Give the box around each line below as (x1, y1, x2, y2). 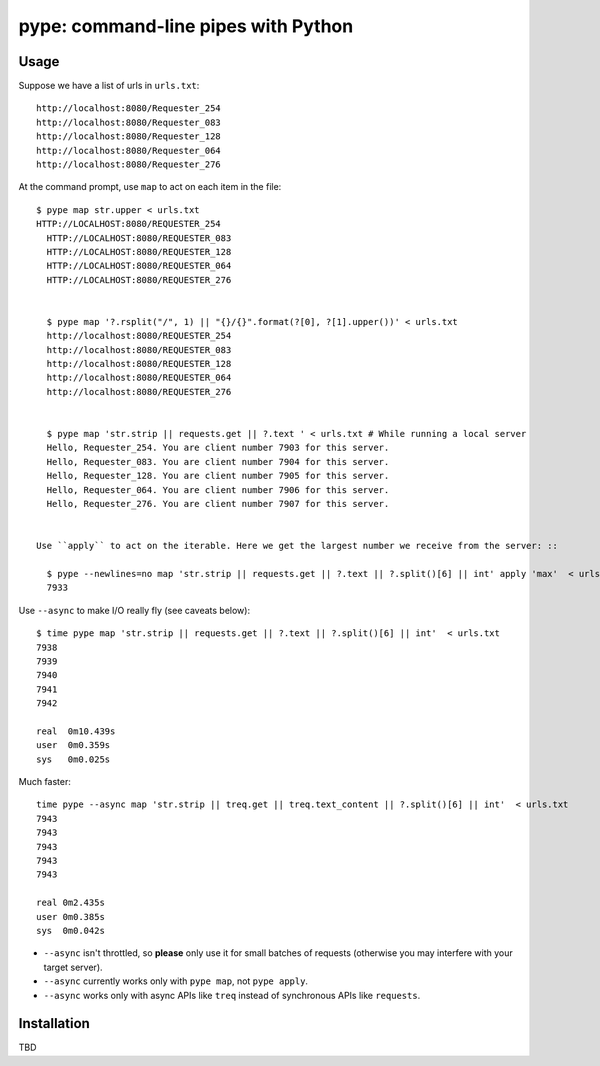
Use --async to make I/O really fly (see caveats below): (18, 604, 250, 616)
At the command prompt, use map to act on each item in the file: (18, 181, 282, 193)
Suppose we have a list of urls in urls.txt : (18, 80, 200, 92)
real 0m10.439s (36, 725, 116, 737)
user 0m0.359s (36, 740, 111, 751)
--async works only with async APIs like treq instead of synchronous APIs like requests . (43, 989, 421, 1001)
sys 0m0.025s (36, 753, 111, 765)
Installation (18, 1015, 90, 1032)
